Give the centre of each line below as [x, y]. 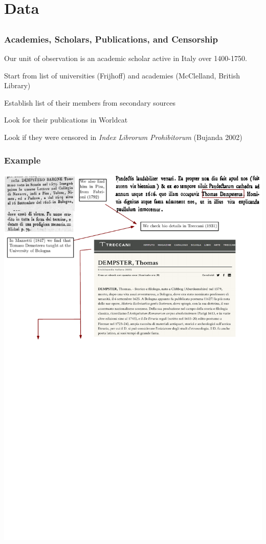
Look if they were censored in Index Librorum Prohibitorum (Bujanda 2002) [123, 137]
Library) [17, 85]
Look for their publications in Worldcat [66, 120]
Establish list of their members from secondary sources [90, 102]
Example [23, 160]
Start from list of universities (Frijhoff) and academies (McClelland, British [122, 75]
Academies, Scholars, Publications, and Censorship [111, 39]
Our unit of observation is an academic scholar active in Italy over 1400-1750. [126, 58]
